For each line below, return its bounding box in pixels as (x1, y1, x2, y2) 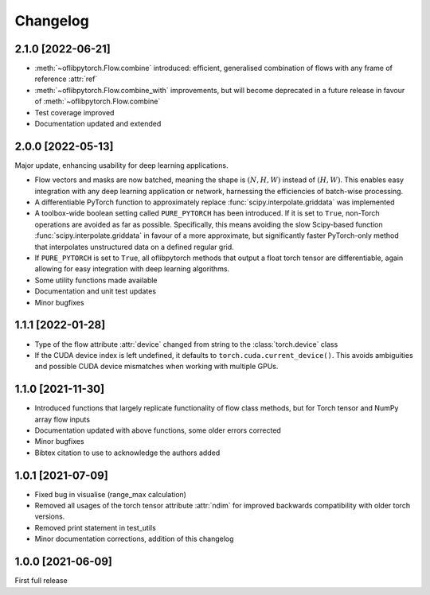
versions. (34, 511, 65, 521)
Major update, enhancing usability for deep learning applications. (14, 160, 229, 170)
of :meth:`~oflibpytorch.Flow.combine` (34, 96, 161, 107)
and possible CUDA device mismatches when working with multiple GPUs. (34, 362, 279, 371)
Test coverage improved (34, 107, 115, 117)
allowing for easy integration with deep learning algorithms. (34, 264, 230, 274)
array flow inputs (34, 414, 91, 424)
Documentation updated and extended (34, 119, 162, 129)
